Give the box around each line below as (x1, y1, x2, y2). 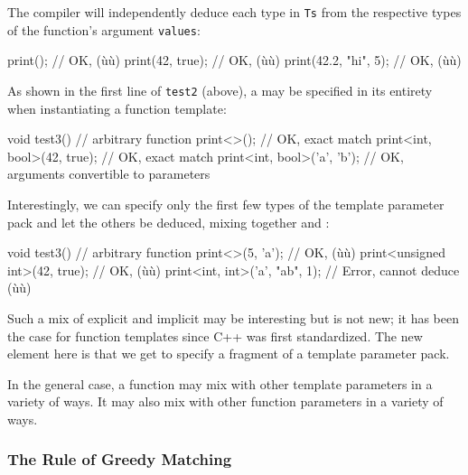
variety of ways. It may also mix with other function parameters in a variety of (7, 392, 444, 411)
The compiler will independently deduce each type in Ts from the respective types (7, 3, 462, 21)
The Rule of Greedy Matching (7, 448, 232, 470)
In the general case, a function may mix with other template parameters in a (7, 374, 433, 393)
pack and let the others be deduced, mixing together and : (7, 212, 330, 231)
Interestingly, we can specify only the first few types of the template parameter (7, 194, 445, 213)
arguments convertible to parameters (7, 164, 211, 183)
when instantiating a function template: (7, 98, 227, 117)
